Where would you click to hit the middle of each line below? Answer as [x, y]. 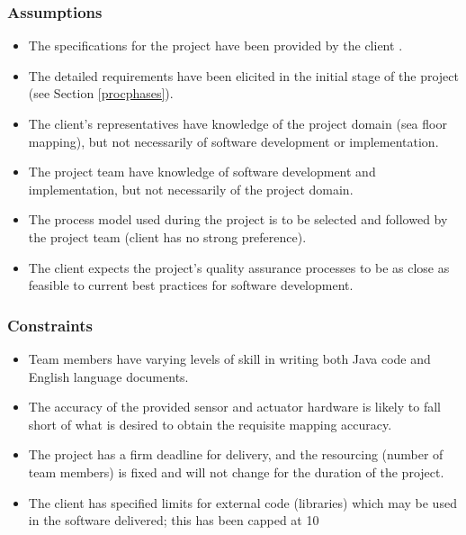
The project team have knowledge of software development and [202, 172]
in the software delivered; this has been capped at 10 [174, 520]
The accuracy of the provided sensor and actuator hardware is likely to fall [234, 407]
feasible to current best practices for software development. [191, 285]
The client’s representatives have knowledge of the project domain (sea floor [237, 123]
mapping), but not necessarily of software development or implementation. [233, 141]
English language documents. [108, 376]
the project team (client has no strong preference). [167, 236]
